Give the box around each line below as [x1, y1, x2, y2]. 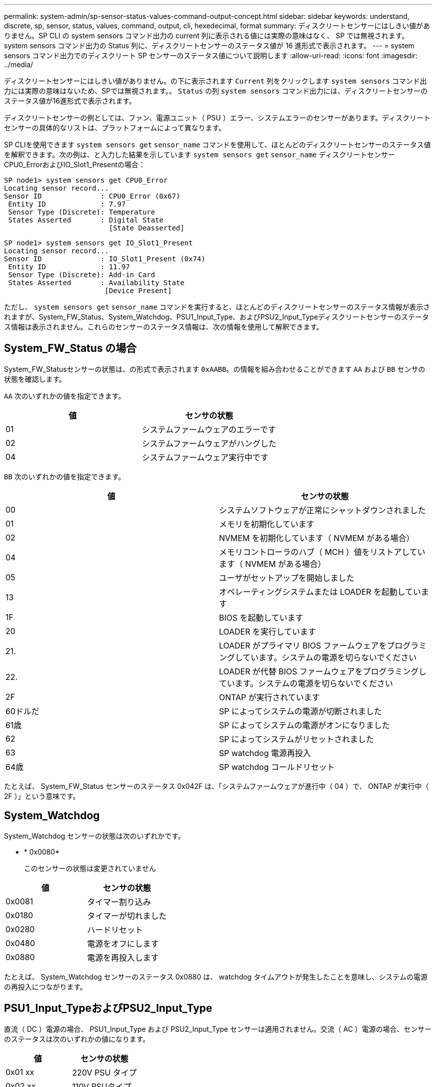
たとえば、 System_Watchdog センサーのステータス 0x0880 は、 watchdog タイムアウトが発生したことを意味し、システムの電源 [4, 972, 428, 981]
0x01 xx [5, 1067, 34, 1077]
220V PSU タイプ [72, 1067, 137, 1078]
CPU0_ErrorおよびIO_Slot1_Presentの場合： [4, 160, 145, 169]
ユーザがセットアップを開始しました [219, 572, 354, 583]
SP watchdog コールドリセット [219, 761, 335, 772]
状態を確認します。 [4, 374, 66, 383]
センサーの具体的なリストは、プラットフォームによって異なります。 [4, 123, 226, 132]
